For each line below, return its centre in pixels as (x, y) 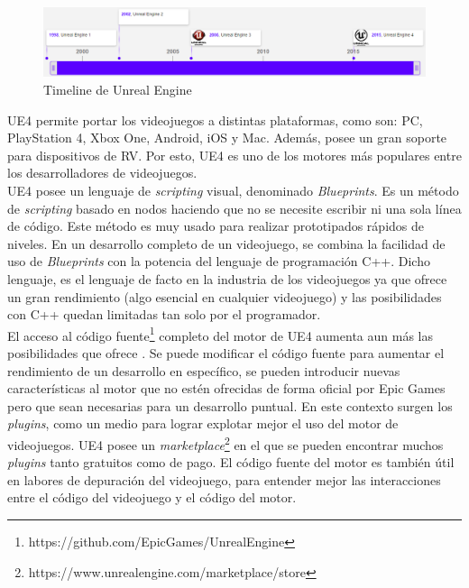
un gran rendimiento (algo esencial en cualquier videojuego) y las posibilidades (225, 296)
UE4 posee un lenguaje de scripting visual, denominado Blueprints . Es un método (233, 190)
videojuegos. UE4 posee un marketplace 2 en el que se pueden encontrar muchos (225, 443)
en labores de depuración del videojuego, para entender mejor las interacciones (224, 479)
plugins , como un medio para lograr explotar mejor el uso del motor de (203, 423)
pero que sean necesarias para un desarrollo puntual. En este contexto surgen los (230, 405)
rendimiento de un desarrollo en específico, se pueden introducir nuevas (204, 370)
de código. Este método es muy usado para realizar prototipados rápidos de (216, 226)
